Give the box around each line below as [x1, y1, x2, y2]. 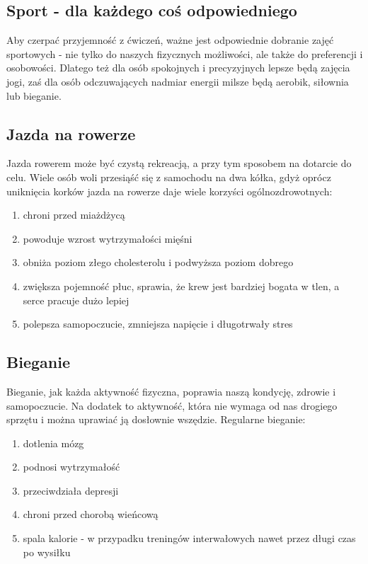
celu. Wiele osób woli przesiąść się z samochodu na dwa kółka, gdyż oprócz [6, 169, 331, 184]
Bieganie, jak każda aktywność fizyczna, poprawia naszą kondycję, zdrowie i [6, 384, 336, 398]
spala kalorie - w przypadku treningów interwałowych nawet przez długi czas [23, 531, 356, 546]
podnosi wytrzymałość [23, 459, 120, 474]
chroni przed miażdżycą [23, 207, 125, 222]
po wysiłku [23, 544, 71, 559]
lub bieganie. [6, 88, 62, 103]
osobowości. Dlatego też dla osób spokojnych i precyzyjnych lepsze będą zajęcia [6, 60, 350, 75]
